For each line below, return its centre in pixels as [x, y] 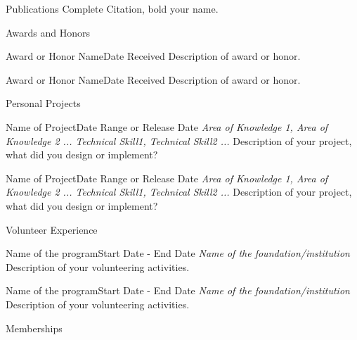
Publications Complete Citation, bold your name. [112, 8]
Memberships [34, 328]
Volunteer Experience [52, 229]
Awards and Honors [48, 32]
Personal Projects [43, 103]
